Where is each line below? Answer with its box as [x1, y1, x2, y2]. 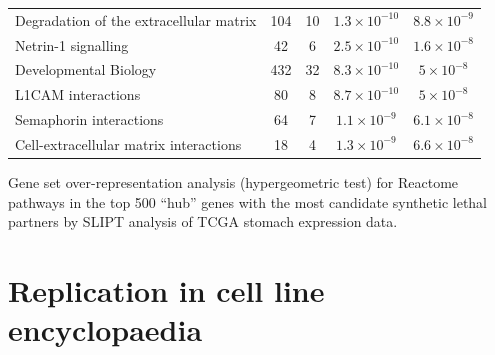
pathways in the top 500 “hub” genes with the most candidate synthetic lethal [8, 191, 488, 212]
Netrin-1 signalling [15, 34, 129, 55]
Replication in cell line [8, 270, 325, 311]
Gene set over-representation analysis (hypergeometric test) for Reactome [8, 172, 459, 193]
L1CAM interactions [15, 84, 141, 105]
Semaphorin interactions [15, 109, 164, 130]
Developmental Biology [15, 59, 157, 80]
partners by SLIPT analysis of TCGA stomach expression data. [8, 211, 398, 232]
